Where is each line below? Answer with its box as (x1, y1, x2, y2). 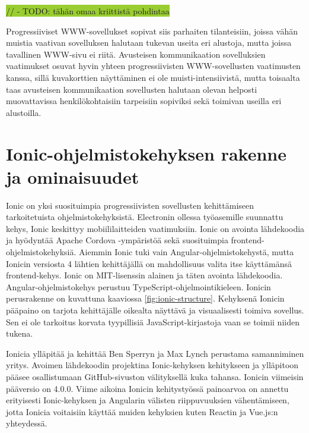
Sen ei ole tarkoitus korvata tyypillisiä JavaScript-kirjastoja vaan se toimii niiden (6, 315, 300, 328)
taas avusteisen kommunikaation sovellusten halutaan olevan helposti (6, 83, 257, 95)
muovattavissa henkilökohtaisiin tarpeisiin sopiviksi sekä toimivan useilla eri (6, 95, 282, 107)
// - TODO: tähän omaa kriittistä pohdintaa (6, 5, 170, 17)
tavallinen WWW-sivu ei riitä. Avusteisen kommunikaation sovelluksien (6, 48, 266, 60)
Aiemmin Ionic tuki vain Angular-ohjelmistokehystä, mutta (79, 246, 294, 258)
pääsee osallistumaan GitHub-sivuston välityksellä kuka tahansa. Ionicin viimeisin (6, 370, 304, 382)
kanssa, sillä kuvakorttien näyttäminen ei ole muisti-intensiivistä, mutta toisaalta (6, 71, 300, 83)
